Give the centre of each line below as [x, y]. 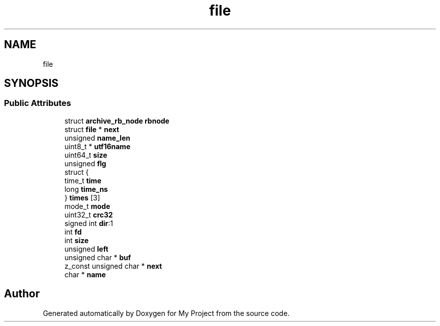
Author [22, 294]
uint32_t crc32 [89, 214]
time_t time [83, 180]
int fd [73, 232]
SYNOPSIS [31, 83]
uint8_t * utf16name [97, 146]
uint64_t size [86, 155]
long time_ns [86, 189]
